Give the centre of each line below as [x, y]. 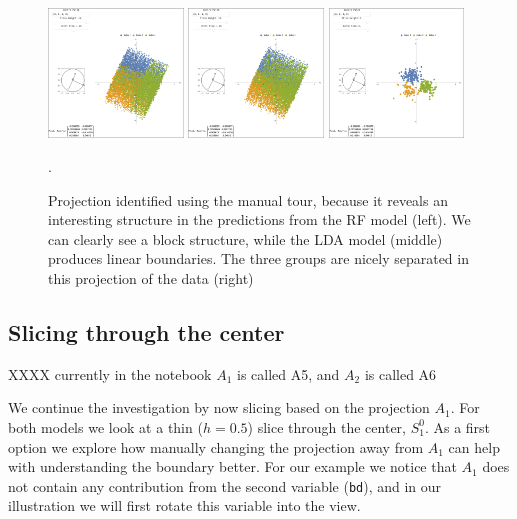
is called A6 [400, 373]
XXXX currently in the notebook [110, 373]
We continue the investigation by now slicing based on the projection [219, 407]
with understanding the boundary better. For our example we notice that [232, 466]
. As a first [457, 426]
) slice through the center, [326, 426]
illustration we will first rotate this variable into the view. [184, 505]
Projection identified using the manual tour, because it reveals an [248, 199]
